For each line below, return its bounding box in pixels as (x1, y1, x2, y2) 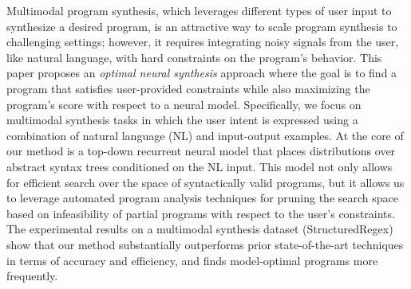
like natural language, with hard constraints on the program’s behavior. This (6, 49, 382, 65)
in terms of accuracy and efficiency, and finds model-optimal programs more (6, 252, 378, 268)
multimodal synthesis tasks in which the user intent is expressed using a (6, 111, 358, 128)
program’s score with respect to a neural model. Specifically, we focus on (6, 96, 362, 112)
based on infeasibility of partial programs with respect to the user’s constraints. (6, 205, 395, 221)
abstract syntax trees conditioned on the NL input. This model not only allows (6, 158, 393, 174)
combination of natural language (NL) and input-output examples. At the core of (6, 127, 404, 143)
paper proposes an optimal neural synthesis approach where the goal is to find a (6, 64, 397, 81)
